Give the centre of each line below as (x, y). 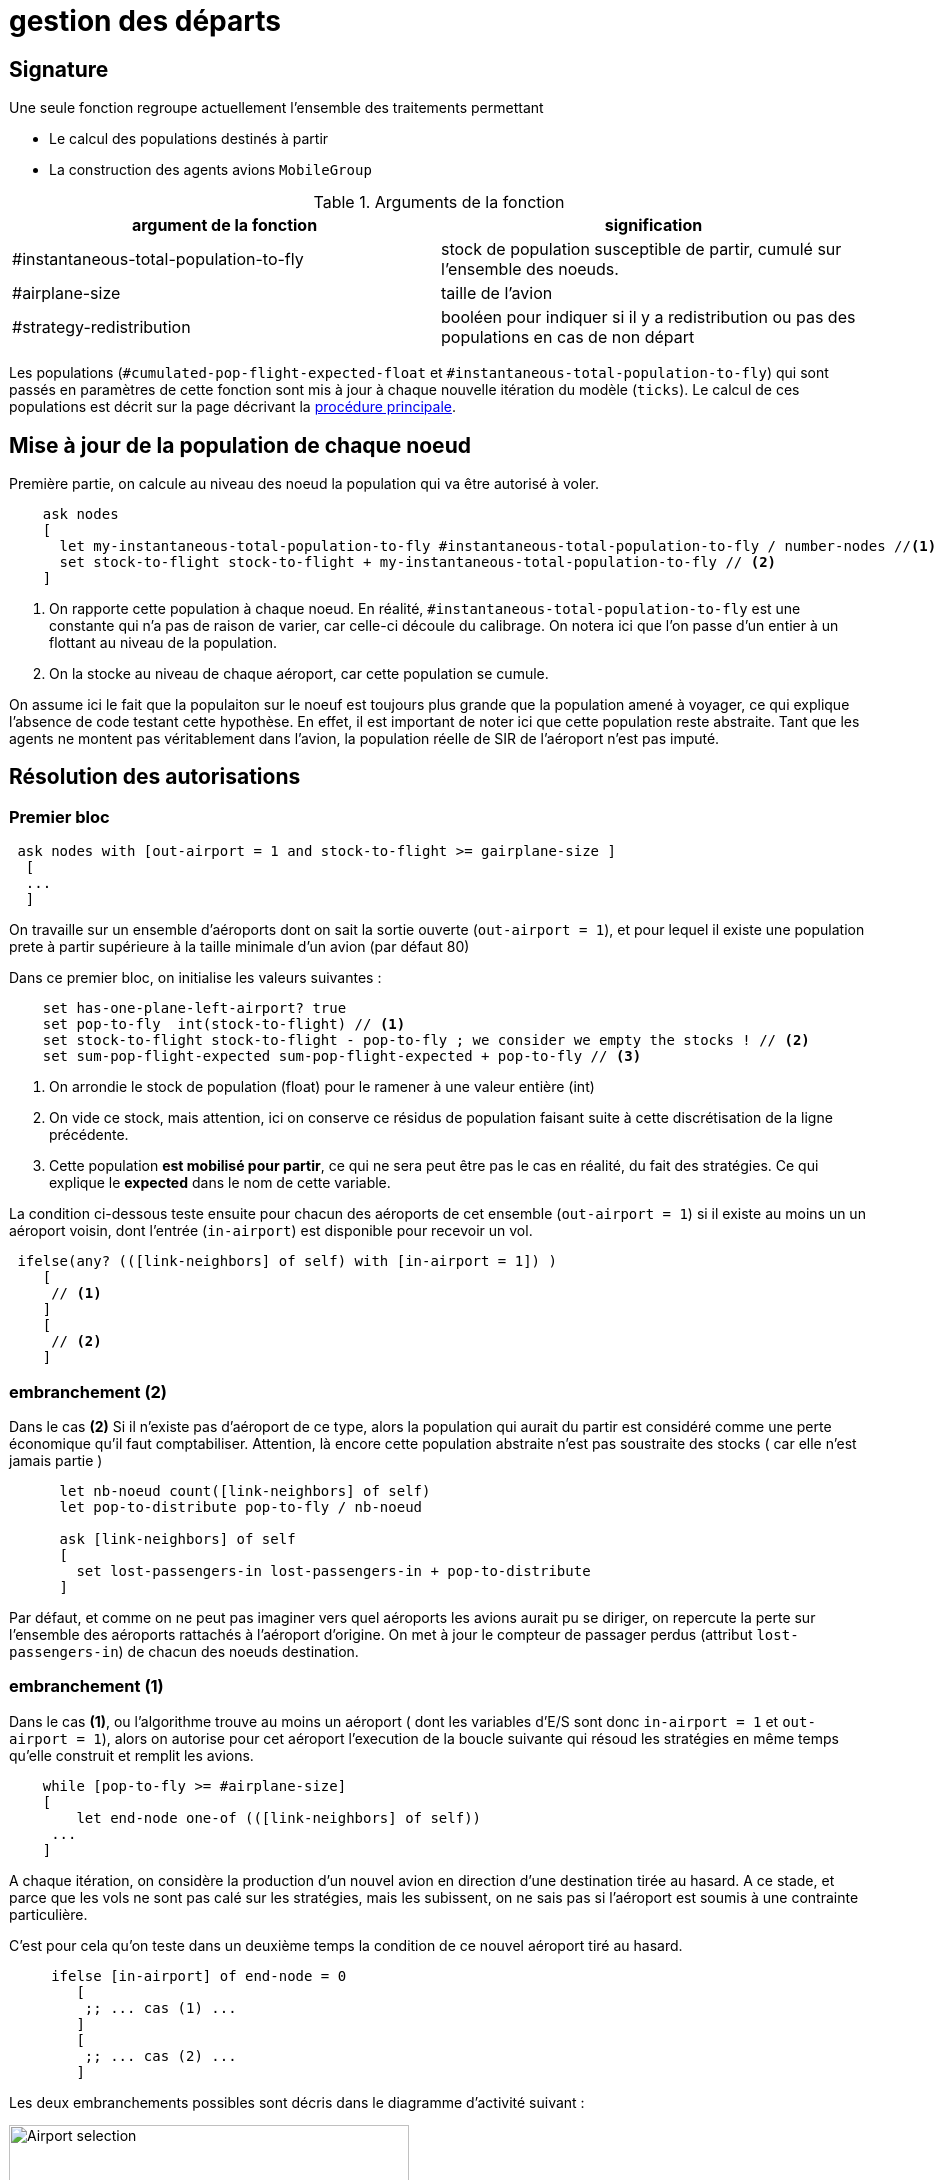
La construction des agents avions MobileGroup (210, 170)
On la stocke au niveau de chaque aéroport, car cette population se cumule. (299, 674)
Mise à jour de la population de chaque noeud (240, 445)
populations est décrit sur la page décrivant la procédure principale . (233, 407)
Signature (59, 69)
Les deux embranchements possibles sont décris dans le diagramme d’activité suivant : (297, 2102)
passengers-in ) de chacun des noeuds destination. (184, 1651)
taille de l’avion (497, 293)
